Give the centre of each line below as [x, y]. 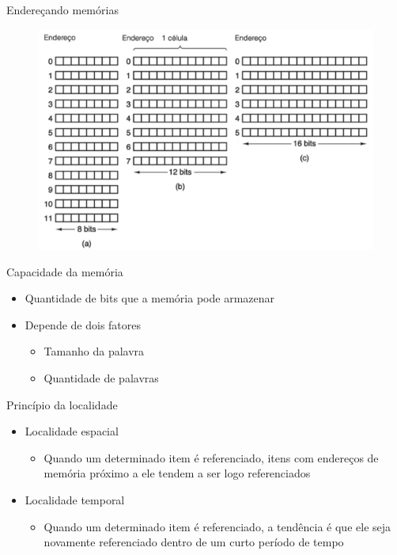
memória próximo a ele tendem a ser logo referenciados [177, 473]
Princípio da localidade [62, 404]
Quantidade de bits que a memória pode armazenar [149, 298]
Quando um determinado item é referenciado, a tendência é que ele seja [217, 526]
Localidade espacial [72, 431]
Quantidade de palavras [101, 378]
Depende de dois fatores [83, 324]
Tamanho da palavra [94, 351]
